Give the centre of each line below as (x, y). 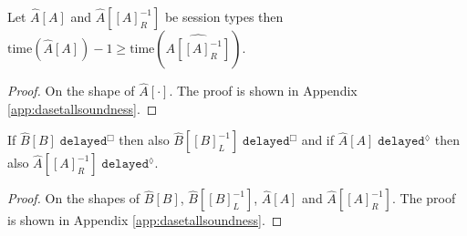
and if (318, 140)
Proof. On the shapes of (74, 198)
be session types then (224, 16)
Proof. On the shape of (71, 91)
